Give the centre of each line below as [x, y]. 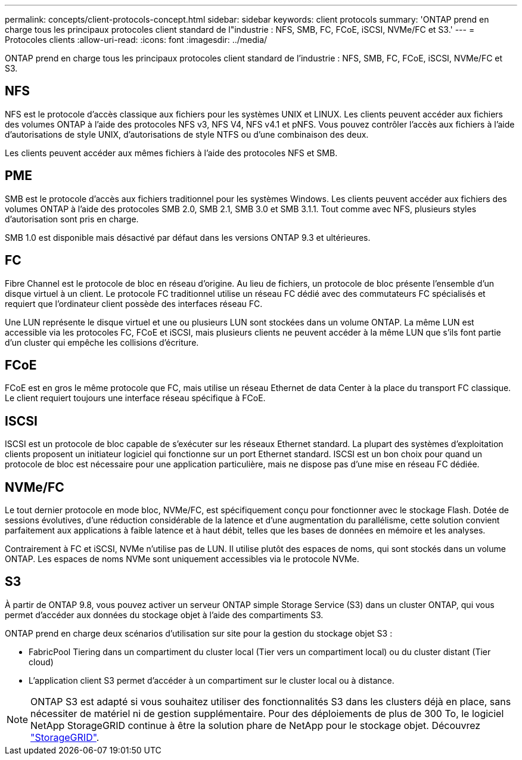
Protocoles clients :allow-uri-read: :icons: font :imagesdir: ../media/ [136, 40]
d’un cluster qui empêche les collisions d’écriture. [102, 342]
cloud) [41, 662]
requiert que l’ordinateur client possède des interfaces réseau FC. [134, 303]
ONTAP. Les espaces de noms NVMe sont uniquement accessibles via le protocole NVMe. [182, 559]
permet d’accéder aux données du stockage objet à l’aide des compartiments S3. [164, 615]
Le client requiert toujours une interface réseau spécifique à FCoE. [135, 398]
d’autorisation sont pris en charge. [72, 219]
